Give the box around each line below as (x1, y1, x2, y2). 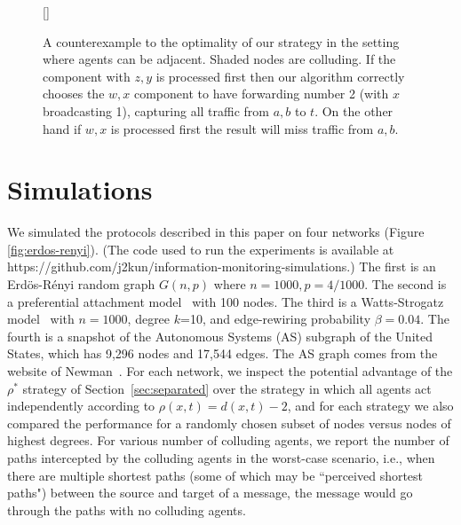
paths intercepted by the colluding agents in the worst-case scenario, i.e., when (7, 449, 435, 466)
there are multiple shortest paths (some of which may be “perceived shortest (7, 466, 424, 484)
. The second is (364, 275, 447, 294)
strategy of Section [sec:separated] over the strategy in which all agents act (22, 379, 432, 397)
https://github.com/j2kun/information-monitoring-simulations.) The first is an (7, 257, 436, 276)
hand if (43, 119, 82, 137)
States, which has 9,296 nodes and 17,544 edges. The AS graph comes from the (7, 344, 438, 363)
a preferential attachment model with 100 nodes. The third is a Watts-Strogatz (7, 292, 444, 310)
